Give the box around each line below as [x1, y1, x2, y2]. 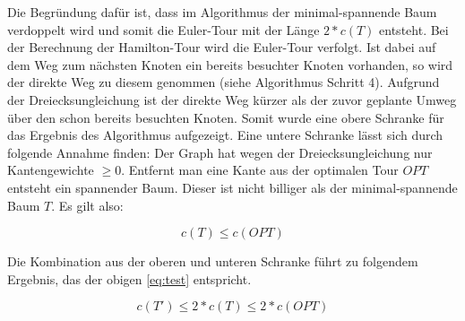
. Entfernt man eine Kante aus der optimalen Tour [121, 160, 399, 179]
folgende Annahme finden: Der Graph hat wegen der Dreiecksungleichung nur [7, 143, 433, 161]
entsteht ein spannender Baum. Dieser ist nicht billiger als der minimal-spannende [7, 178, 458, 196]
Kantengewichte [7, 160, 94, 179]
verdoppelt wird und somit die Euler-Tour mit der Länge [7, 20, 320, 39]
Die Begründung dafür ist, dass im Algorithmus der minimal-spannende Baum [7, 3, 437, 21]
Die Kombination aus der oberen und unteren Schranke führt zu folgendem [7, 252, 418, 271]
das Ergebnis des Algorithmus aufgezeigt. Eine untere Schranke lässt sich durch [7, 126, 443, 144]
